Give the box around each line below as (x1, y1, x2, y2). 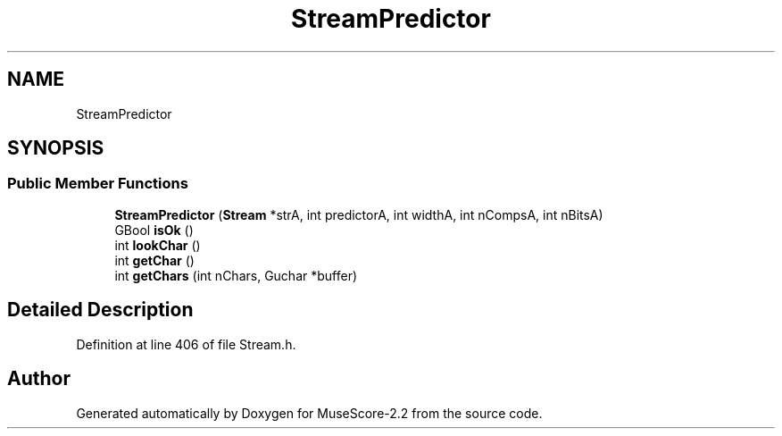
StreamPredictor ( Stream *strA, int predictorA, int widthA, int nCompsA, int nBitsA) (114, 206, 603, 222)
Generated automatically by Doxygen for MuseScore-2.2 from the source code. (76, 405, 543, 421)
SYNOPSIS (7, 137, 104, 160)
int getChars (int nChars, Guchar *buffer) (114, 267, 358, 283)
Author (7, 367, 71, 390)
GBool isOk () (114, 222, 194, 238)
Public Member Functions (7, 174, 188, 193)
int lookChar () (114, 237, 201, 253)
